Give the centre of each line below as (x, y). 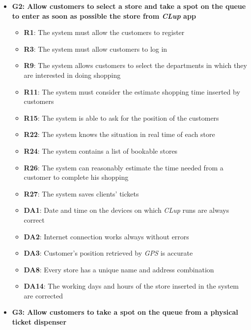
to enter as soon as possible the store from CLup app (104, 16)
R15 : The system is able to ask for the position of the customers (121, 117)
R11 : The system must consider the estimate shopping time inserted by (132, 91)
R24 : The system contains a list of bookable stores (101, 150)
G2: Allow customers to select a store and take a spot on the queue (129, 6)
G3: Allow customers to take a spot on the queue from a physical (125, 312)
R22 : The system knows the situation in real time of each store (119, 134)
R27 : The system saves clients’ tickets (81, 193)
